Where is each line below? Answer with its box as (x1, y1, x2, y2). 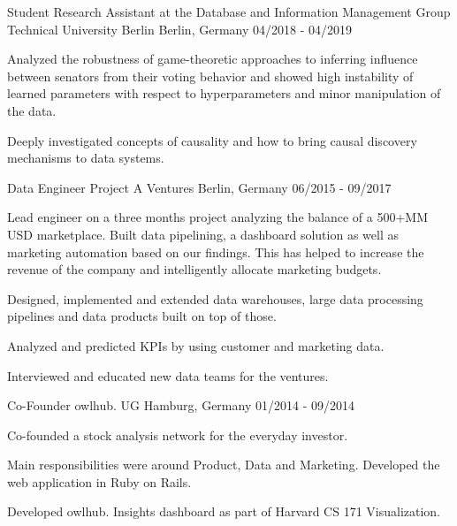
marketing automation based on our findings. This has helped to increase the (7, 242, 424, 261)
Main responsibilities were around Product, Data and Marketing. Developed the (7, 455, 440, 474)
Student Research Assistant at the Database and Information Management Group (7, 3, 451, 20)
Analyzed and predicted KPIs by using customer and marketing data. (7, 336, 385, 354)
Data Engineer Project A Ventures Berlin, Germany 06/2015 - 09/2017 (7, 178, 392, 196)
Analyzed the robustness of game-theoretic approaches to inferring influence (7, 50, 418, 68)
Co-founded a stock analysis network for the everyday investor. (7, 425, 348, 444)
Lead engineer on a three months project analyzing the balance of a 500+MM (7, 208, 428, 226)
